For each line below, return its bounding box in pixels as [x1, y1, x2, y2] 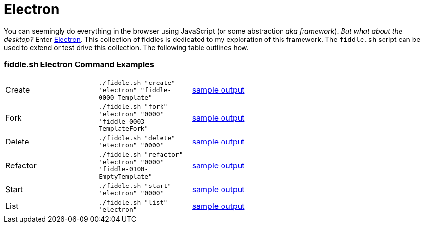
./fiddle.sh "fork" [99, 103, 168, 110]
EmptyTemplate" [99, 172, 152, 180]
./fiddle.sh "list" [99, 198, 168, 206]
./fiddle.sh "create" [99, 79, 175, 86]
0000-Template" [99, 93, 152, 101]
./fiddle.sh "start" [99, 182, 172, 189]
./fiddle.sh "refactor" [99, 150, 183, 158]
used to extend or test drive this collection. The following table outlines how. [4, 43, 249, 52]
